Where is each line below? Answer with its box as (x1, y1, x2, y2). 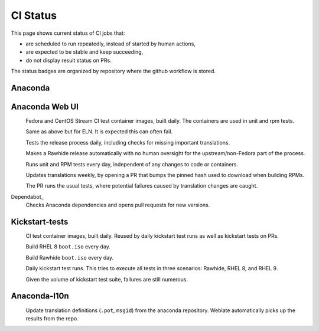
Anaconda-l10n (11, 291, 69, 301)
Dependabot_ (11, 193, 44, 200)
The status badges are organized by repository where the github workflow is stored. (11, 68, 216, 75)
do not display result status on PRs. (25, 57, 112, 64)
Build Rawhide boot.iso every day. (25, 254, 114, 261)
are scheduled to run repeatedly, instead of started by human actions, (25, 40, 196, 47)
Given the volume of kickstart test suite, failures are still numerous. (25, 276, 188, 283)
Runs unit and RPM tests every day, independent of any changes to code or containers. (25, 160, 239, 168)
